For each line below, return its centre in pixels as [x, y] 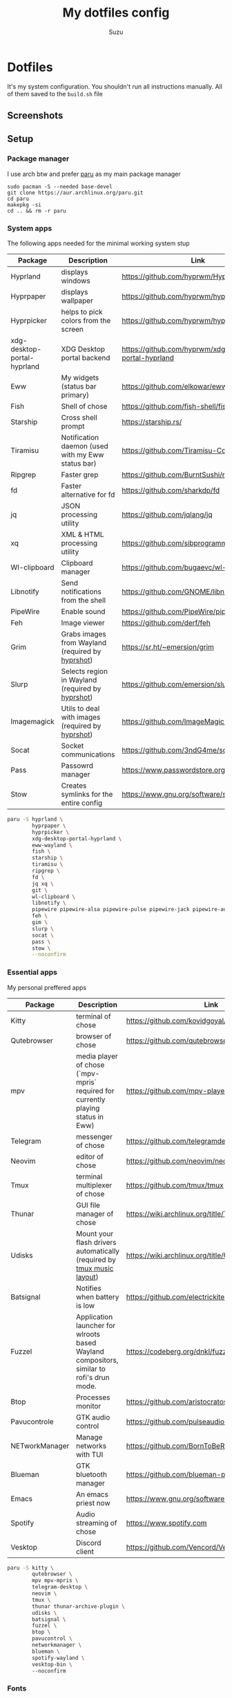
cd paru [18, 199]
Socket [72, 746]
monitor [88, 1406]
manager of [95, 1214]
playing [88, 1108]
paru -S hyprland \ [35, 820]
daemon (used [85, 446]
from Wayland [84, 643]
